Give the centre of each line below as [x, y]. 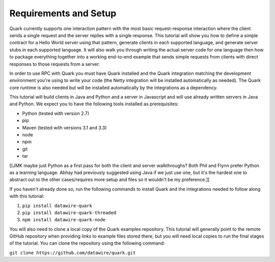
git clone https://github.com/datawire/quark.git [73, 253]
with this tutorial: [27, 196]
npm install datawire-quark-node [64, 220]
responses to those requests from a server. [55, 64]
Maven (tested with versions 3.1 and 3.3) [64, 128]
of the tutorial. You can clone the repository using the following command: [87, 243]
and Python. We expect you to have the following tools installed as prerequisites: [94, 104]
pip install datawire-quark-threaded [69, 213]
